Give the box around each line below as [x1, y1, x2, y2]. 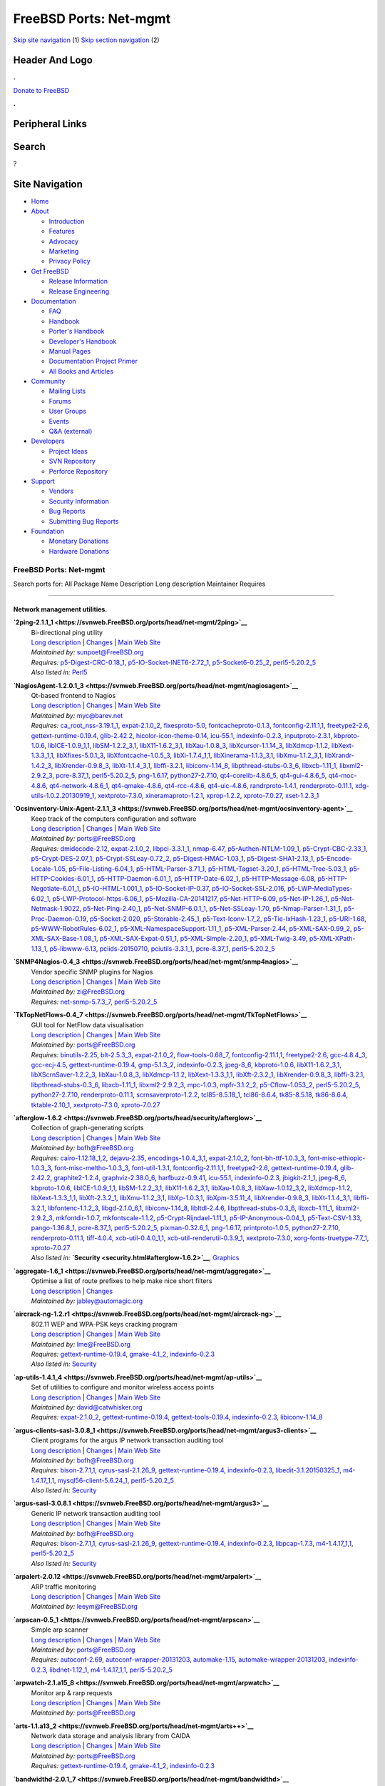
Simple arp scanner [31, 1625, 88, 1634]
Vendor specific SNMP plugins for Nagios [31, 967, 153, 976]
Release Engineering [48, 286, 110, 296]
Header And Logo [13, 54, 93, 66]
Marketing [48, 247, 79, 256]
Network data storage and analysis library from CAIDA [31, 1732, 190, 1740]
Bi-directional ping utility [31, 628, 103, 637]
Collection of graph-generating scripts [31, 1124, 144, 1132]
